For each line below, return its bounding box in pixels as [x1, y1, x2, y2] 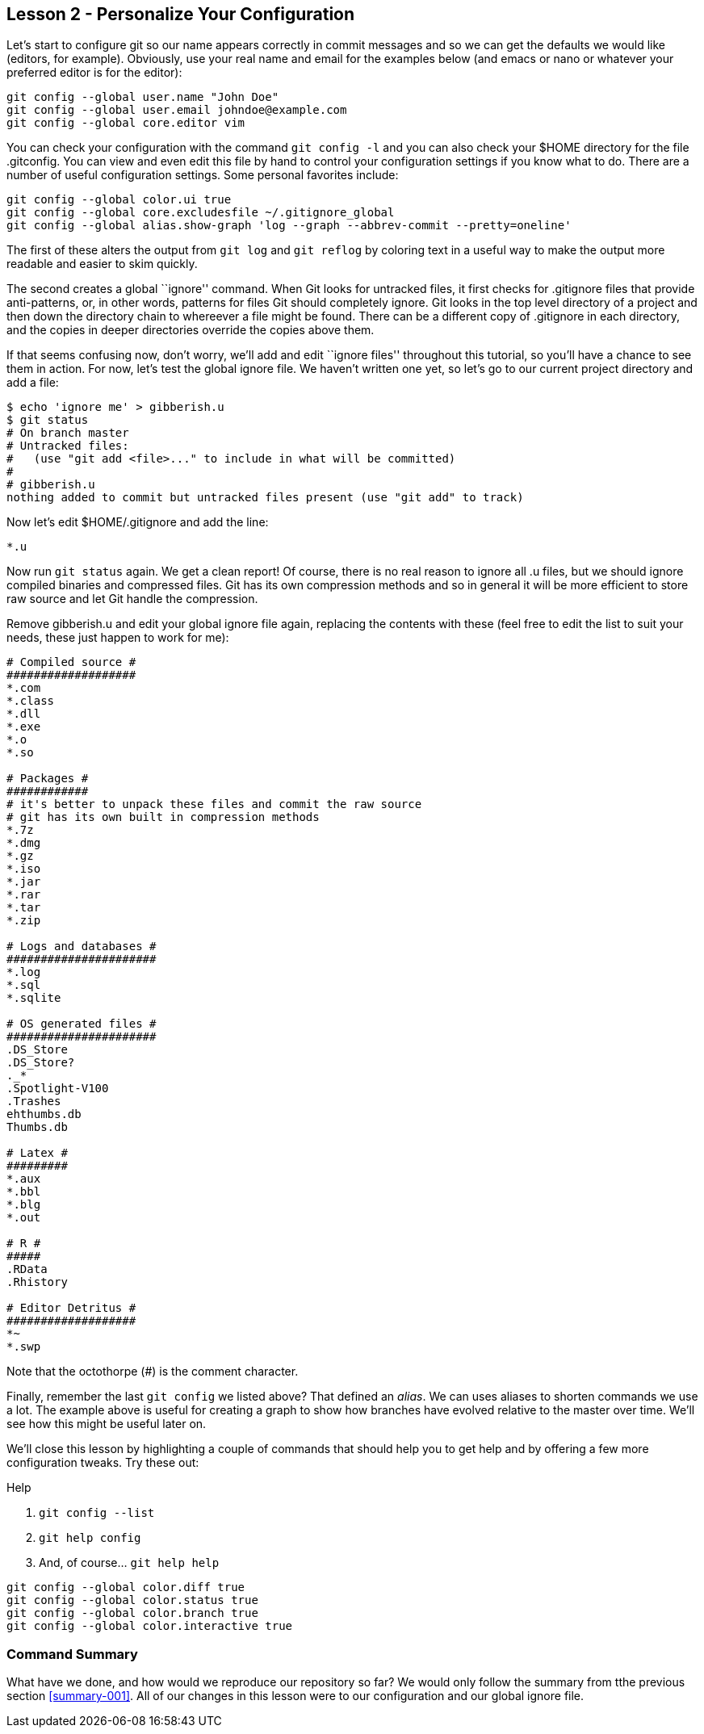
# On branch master [6, 426, 129, 440]
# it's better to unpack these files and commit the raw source [6, 798, 422, 811]
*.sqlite [6, 991, 61, 1005]
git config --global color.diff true [6, 1581, 245, 1594]
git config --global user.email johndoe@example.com [6, 103, 347, 117]
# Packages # [6, 772, 89, 785]
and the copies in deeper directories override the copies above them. [6, 323, 375, 337]
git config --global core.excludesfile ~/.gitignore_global [6, 206, 395, 220]
